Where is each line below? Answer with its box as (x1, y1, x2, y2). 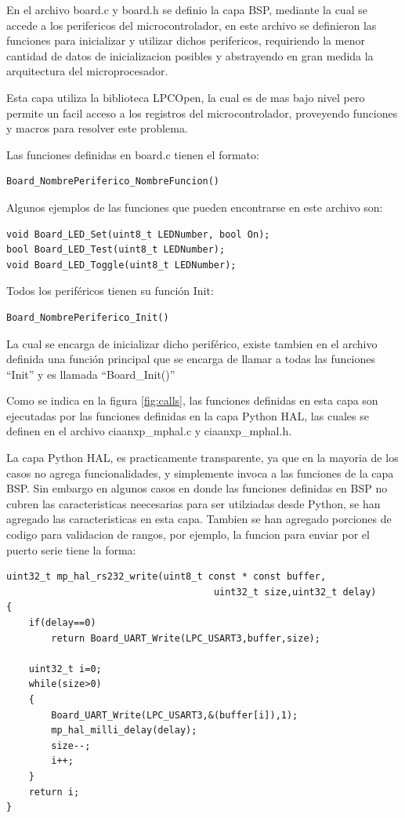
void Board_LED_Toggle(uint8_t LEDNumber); (6, 259, 237, 271)
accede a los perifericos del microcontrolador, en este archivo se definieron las (6, 16, 377, 33)
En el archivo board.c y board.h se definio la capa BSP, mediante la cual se (6, 2, 367, 17)
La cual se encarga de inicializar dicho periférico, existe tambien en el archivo (6, 335, 378, 351)
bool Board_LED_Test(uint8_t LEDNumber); (6, 244, 226, 256)
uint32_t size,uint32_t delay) (213, 586, 377, 598)
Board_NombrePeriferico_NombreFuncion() (6, 176, 220, 187)
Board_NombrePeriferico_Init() (6, 311, 169, 323)
